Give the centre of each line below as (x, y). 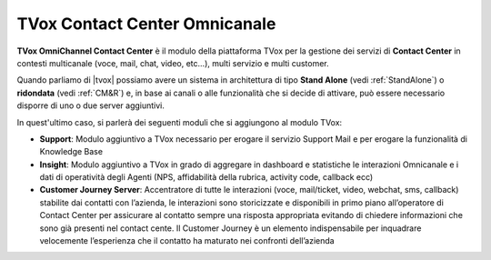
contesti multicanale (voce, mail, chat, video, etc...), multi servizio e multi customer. (173, 63)
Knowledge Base (71, 152)
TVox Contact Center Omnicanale (146, 24)
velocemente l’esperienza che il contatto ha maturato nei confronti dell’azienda (187, 241)
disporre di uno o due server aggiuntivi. (91, 105)
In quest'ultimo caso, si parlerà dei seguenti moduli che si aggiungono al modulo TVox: (180, 122)
